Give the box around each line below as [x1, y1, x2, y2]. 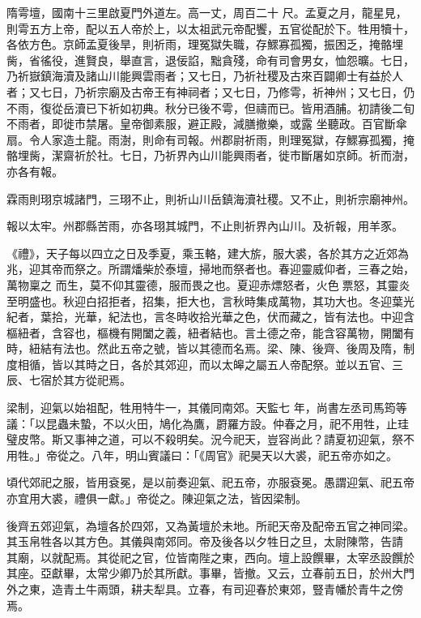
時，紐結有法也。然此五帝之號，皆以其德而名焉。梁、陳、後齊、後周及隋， [6, 340, 403, 357]
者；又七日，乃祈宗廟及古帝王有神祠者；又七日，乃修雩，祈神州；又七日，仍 [6, 83, 415, 100]
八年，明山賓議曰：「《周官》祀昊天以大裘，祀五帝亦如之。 [91, 446, 398, 463]
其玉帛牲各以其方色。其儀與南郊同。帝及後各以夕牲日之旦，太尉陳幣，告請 [6, 533, 403, 550]
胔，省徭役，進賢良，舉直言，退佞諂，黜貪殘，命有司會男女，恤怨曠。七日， [6, 51, 415, 68]
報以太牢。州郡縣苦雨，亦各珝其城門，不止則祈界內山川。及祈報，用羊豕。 [6, 217, 403, 234]
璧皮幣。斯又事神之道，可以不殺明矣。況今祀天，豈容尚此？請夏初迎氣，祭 [6, 431, 403, 448]
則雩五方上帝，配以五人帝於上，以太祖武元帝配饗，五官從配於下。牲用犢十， [6, 19, 415, 36]
